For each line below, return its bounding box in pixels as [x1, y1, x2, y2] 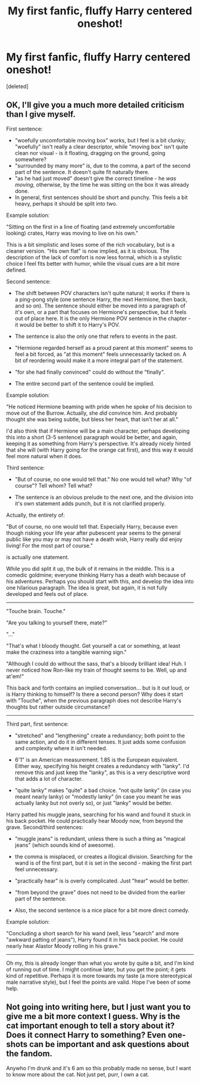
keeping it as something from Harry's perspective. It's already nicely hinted [6, 440, 191, 447]
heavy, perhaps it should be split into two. [14, 200, 118, 207]
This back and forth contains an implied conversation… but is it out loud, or [6, 684, 190, 691]
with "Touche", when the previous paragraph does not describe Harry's [6, 697, 182, 704]
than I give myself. [6, 109, 76, 120]
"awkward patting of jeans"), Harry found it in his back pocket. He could [6, 936, 183, 943]
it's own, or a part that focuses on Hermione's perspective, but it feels [14, 308, 187, 315]
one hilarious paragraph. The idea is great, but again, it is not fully [6, 584, 168, 591]
